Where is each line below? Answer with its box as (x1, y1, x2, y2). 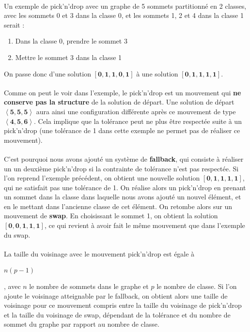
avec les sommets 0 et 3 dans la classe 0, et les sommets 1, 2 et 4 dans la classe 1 (4, 10, 244, 20)
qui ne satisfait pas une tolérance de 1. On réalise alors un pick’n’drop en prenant (4, 182, 246, 192)
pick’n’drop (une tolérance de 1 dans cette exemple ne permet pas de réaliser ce (4, 125, 240, 136)
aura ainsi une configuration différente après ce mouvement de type (36, 106, 236, 116)
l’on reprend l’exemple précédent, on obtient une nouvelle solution (4, 173, 200, 183)
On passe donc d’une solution (4, 68, 91, 78)
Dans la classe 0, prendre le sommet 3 (15, 36, 127, 46)
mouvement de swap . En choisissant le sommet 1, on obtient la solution (4, 211, 218, 221)
